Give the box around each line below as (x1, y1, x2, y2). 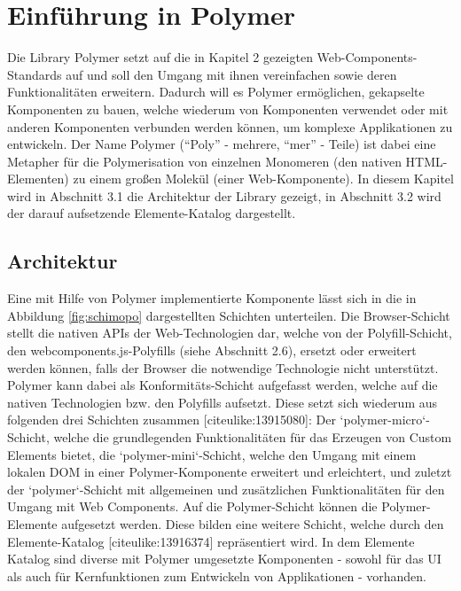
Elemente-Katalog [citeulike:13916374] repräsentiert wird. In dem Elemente (7, 532, 415, 550)
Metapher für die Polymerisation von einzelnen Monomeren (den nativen (7, 152, 402, 170)
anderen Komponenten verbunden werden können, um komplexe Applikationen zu (7, 117, 453, 136)
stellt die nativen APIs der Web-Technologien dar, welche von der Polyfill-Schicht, (7, 323, 452, 342)
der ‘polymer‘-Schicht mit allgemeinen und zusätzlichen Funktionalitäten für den (7, 479, 445, 498)
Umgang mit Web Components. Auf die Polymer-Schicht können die (7, 497, 378, 516)
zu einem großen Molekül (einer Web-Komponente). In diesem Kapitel (73, 169, 454, 188)
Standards (7, 65, 62, 83)
